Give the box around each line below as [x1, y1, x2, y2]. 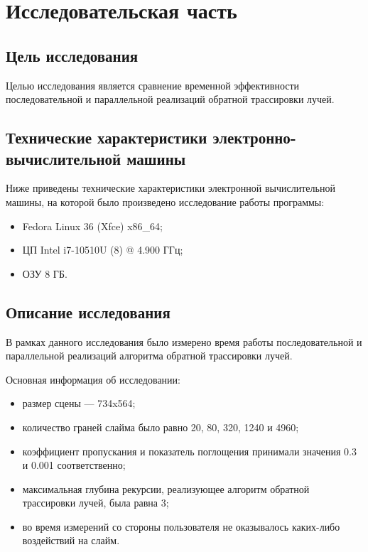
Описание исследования [6, 301, 171, 323]
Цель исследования [6, 44, 139, 66]
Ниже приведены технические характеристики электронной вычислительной [6, 180, 335, 195]
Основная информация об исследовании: [6, 372, 180, 386]
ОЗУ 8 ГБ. [22, 266, 67, 281]
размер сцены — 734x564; [22, 396, 136, 411]
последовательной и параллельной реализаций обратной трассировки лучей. [6, 92, 335, 107]
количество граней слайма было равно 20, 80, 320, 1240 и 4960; [22, 419, 299, 434]
